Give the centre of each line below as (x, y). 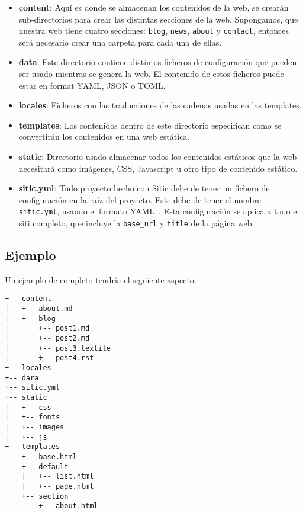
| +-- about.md (39, 309)
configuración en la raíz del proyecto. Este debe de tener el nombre (140, 199)
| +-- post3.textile (58, 348)
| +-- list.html (58, 477)
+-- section (45, 496)
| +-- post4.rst (49, 358)
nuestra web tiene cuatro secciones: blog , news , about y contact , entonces (154, 31)
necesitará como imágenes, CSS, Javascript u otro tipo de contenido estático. (158, 168)
